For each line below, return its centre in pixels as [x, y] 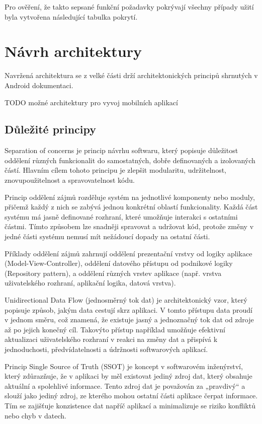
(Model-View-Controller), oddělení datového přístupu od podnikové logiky [119, 263]
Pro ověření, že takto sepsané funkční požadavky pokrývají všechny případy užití [129, 7]
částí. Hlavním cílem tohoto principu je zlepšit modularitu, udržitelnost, [115, 170]
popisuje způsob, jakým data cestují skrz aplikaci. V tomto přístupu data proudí [128, 309]
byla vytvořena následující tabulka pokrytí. [71, 16]
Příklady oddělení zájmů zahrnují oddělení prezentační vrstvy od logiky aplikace [128, 253]
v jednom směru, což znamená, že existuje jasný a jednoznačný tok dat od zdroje [129, 320]
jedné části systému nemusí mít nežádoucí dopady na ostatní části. [107, 236]
